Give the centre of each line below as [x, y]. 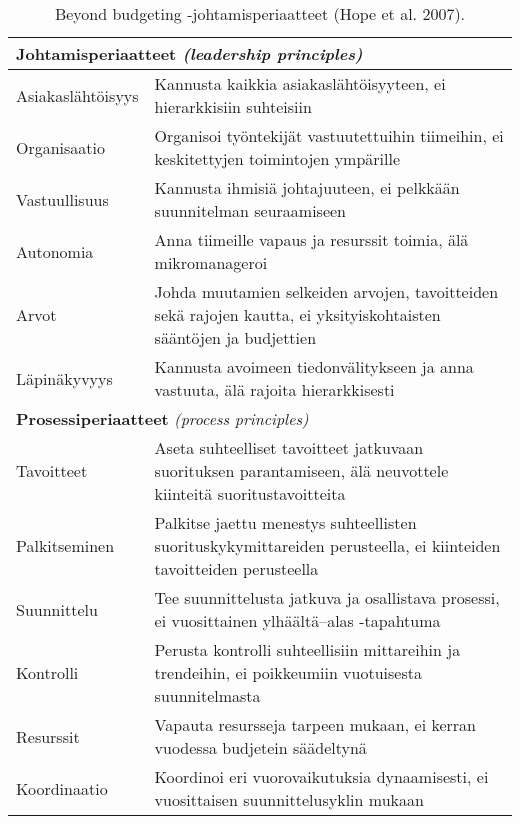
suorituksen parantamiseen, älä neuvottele [301, 470]
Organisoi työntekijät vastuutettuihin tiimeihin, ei [329, 135]
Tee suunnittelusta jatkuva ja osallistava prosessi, [327, 597]
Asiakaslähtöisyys [77, 95]
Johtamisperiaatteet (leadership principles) [189, 53]
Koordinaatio [62, 788]
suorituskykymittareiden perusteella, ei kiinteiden [327, 545]
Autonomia [55, 251]
